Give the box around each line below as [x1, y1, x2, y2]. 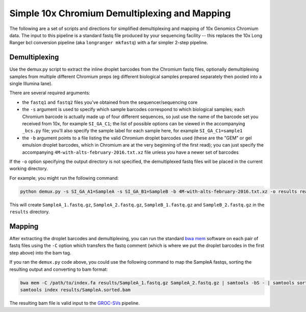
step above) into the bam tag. [9, 249, 71, 256]
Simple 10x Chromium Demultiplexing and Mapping [9, 8, 231, 19]
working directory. [9, 165, 48, 172]
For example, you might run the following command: [9, 175, 119, 181]
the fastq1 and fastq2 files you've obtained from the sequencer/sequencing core [22, 99, 198, 105]
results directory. [9, 209, 50, 215]
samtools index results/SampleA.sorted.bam [20, 287, 131, 293]
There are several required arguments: [9, 90, 90, 96]
